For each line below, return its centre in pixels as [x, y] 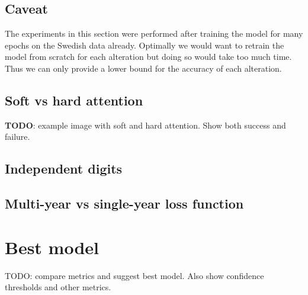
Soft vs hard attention [74, 100]
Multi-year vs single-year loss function [124, 203]
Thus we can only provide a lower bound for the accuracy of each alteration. [143, 68]
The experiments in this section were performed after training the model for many [154, 33]
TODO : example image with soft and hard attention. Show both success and [145, 125]
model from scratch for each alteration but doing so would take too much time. [148, 57]
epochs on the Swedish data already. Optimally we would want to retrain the [145, 45]
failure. [17, 137]
